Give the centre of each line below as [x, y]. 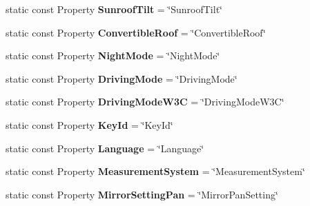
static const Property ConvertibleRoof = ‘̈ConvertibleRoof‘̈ [136, 32]
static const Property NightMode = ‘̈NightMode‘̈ [113, 55]
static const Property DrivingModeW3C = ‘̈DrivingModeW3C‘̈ [145, 102]
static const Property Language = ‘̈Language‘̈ [105, 148]
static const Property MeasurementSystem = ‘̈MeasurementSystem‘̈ [155, 171]
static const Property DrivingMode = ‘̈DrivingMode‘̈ [122, 78]
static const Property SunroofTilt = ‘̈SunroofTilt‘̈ [114, 9]
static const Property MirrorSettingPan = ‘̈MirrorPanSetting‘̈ [142, 194]
